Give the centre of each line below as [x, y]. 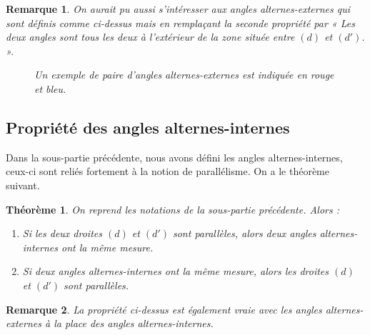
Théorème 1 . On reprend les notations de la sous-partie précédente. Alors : [173, 209]
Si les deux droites [62, 233]
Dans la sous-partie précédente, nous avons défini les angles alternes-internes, [174, 157]
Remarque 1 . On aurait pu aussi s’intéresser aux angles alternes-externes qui [178, 9]
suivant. [23, 185]
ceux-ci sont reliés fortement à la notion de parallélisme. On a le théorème [167, 171]
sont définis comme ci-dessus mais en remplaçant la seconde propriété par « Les [180, 22]
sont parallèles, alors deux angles [244, 233]
